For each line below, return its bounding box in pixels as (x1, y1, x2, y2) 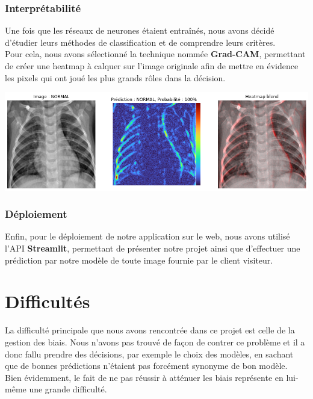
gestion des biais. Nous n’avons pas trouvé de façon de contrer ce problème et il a (5, 335, 305, 348)
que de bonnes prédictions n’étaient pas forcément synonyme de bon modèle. (5, 359, 288, 372)
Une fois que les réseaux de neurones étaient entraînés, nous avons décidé (5, 24, 274, 37)
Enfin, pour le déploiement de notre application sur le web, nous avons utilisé (5, 230, 290, 243)
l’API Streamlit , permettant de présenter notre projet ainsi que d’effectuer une (5, 242, 300, 255)
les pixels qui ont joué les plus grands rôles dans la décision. (5, 71, 226, 84)
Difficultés (5, 289, 90, 314)
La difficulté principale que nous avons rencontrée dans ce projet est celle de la (5, 324, 295, 336)
